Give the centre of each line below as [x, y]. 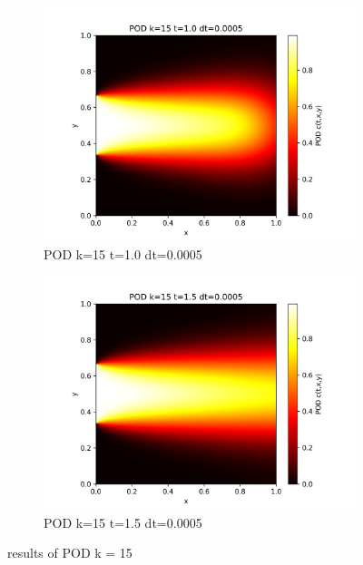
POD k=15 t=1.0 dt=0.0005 [123, 253]
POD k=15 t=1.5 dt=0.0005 [123, 522]
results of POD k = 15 [70, 553]
